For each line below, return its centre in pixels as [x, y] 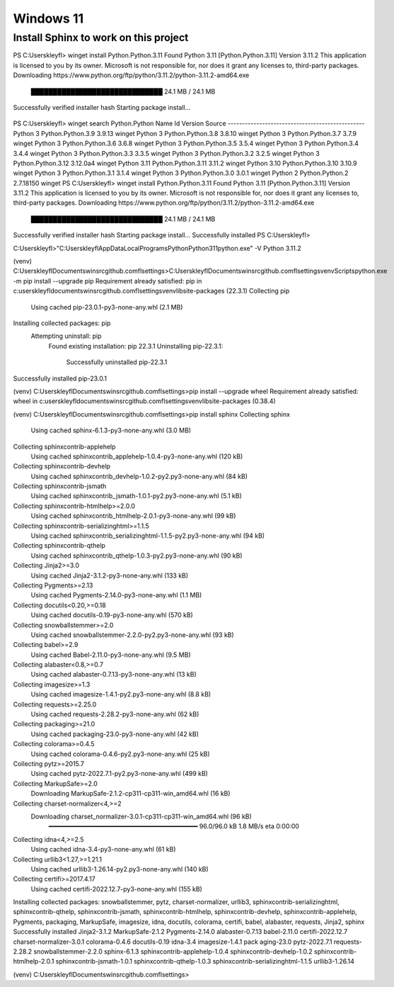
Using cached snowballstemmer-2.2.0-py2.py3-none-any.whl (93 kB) [133, 635]
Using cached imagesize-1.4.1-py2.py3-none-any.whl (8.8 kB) [121, 694]
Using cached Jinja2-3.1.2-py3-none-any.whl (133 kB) [110, 575]
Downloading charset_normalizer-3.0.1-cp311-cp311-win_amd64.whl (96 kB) [141, 816]
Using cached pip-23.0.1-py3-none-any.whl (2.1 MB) [107, 307]
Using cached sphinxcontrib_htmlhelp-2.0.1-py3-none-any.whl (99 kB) [133, 516]
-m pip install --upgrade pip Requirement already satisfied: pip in [108, 281]
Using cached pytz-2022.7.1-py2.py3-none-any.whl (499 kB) [120, 774]
